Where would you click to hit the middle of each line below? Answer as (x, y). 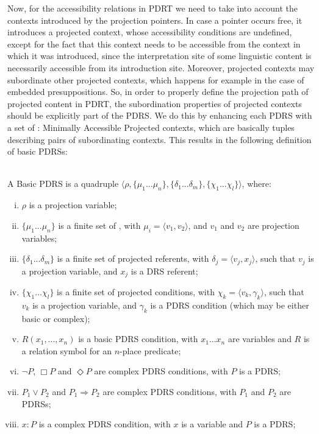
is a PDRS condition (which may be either (230, 305)
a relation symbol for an (66, 350)
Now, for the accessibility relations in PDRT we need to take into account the (153, 8)
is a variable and (212, 424)
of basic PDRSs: (38, 151)
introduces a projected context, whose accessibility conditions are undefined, (150, 32)
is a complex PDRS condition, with (105, 424)
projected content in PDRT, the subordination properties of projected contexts (155, 103)
